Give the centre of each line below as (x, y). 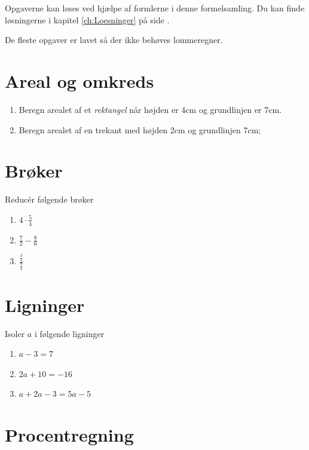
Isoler (15, 333)
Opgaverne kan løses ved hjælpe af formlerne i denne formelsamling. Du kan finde (155, 8)
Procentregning (69, 435)
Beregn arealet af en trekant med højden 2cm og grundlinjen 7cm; (140, 129)
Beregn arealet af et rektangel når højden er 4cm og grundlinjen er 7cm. (150, 109)
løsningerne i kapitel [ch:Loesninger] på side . (87, 19)
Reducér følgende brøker (49, 199)
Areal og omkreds (79, 80)
